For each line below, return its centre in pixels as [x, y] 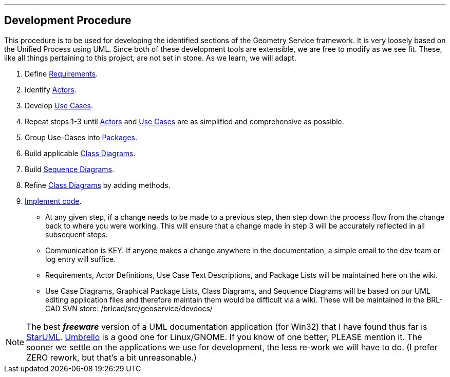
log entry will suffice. [81, 259]
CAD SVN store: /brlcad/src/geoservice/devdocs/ [129, 308]
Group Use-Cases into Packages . [81, 137]
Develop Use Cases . [59, 105]
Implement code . [53, 201]
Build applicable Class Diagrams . [80, 153]
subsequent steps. [77, 234]
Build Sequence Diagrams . [70, 169]
